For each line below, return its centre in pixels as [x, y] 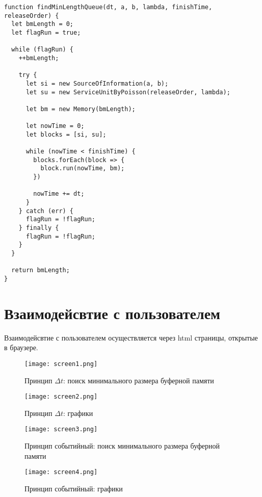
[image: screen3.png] [61, 429]
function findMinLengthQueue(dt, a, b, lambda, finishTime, [108, 7]
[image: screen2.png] [61, 397]
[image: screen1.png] [61, 364]
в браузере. [21, 347]
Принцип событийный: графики [74, 488]
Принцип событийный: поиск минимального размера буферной [122, 446]
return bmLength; [41, 270]
